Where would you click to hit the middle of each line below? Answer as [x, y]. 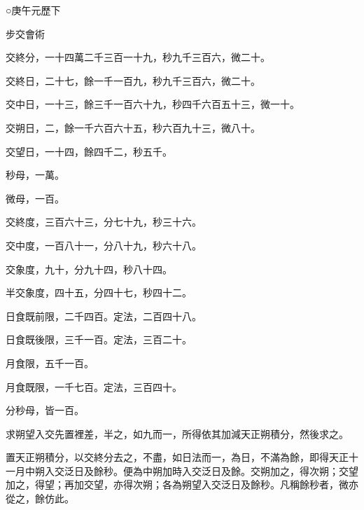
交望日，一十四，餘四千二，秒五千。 [89, 151]
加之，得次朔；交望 [314, 470]
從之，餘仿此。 [40, 498]
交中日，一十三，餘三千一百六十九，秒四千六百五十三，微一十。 [153, 104]
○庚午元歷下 [33, 10]
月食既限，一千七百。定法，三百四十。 [94, 386]
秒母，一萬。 [35, 175]
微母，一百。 [35, 198]
